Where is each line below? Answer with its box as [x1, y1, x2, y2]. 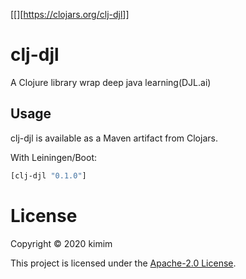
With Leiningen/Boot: [10, 151, 98, 163]
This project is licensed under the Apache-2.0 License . [10, 257, 237, 269]
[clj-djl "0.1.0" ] [10, 170, 87, 181]
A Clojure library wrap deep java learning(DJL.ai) [10, 76, 212, 88]
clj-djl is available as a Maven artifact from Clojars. [10, 132, 218, 144]
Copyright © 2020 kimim [10, 237, 113, 249]
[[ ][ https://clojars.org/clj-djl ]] [10, 9, 130, 20]
